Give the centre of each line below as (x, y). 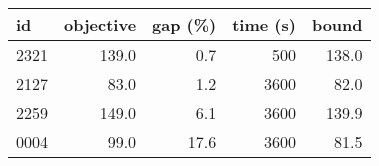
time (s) (264, 24)
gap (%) (184, 24)
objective (100, 24)
